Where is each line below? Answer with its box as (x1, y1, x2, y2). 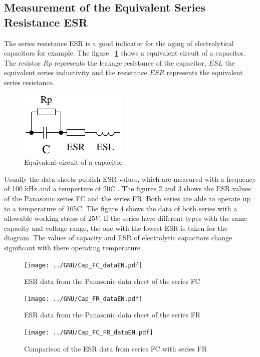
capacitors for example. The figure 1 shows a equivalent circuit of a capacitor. (4, 48, 246, 58)
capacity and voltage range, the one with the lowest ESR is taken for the (4, 222, 227, 233)
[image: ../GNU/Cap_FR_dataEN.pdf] (24, 295, 143, 302)
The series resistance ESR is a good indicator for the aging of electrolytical (4, 38, 234, 48)
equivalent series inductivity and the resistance (4, 67, 147, 78)
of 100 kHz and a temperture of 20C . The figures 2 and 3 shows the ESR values (4, 183, 251, 194)
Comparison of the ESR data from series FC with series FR (24, 343, 207, 353)
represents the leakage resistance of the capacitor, (54, 57, 206, 68)
